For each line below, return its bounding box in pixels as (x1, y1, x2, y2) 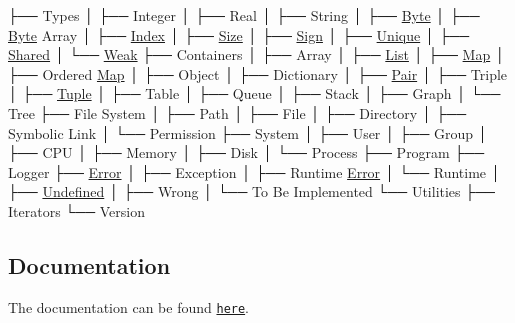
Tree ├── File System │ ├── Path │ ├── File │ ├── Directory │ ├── (8, 102, 467, 123)
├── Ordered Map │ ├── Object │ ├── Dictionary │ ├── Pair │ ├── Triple (8, 63, 508, 84)
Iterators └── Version (8, 200, 145, 221)
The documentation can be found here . (8, 296, 250, 317)
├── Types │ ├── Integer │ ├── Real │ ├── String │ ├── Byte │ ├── (8, 5, 480, 25)
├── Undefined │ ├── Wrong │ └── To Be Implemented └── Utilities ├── (8, 181, 496, 202)
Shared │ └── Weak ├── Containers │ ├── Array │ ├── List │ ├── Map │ (8, 44, 505, 65)
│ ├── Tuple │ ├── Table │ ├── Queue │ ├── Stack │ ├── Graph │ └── (8, 83, 501, 104)
